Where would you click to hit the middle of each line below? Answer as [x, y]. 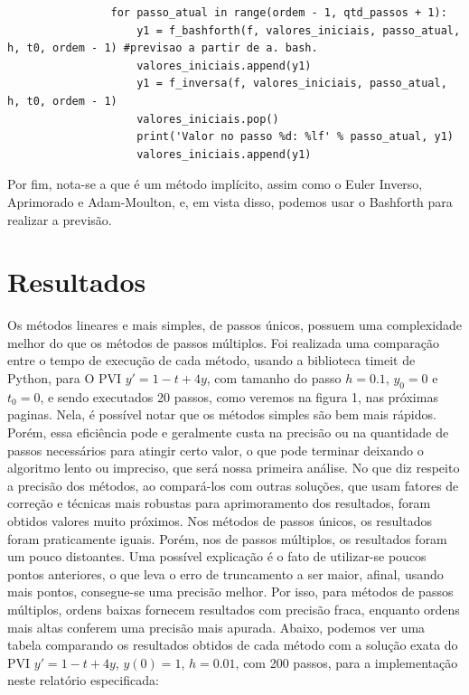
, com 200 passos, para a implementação [347, 662]
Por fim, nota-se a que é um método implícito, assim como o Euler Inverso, [215, 184]
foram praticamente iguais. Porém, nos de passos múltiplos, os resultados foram [227, 538]
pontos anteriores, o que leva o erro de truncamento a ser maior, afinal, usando [225, 573]
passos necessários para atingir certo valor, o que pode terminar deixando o [216, 450]
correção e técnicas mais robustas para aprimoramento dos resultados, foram [219, 503]
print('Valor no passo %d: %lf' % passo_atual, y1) [295, 137]
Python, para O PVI [65, 378]
